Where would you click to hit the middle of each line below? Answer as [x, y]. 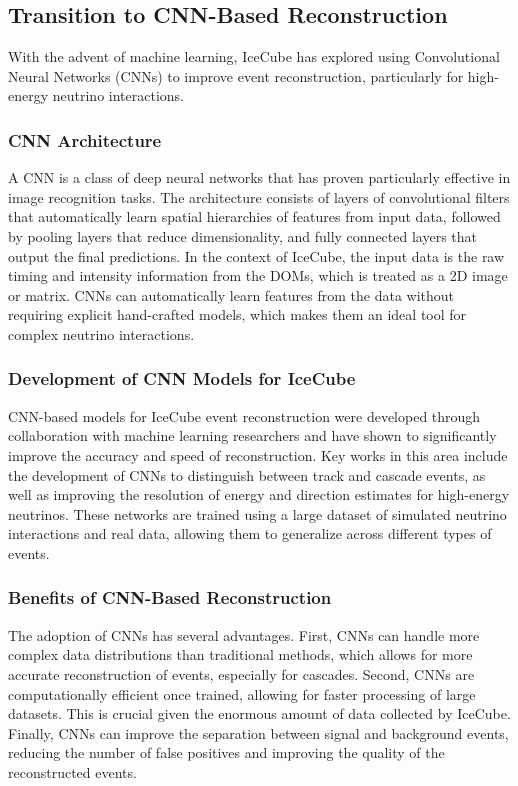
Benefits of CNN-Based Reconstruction [170, 597]
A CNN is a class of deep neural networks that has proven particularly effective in [259, 177]
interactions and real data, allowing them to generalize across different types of [250, 533]
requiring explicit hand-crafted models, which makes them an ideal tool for [237, 314]
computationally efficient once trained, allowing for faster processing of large [242, 693]
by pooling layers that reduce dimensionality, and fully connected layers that [242, 235]
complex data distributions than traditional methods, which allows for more [240, 654]
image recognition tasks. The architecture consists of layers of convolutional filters [259, 196]
